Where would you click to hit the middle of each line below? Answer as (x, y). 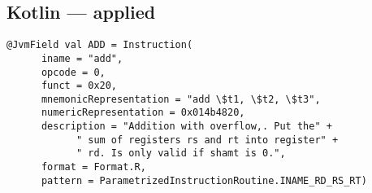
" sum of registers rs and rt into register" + (207, 140)
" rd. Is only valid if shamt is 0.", (181, 154)
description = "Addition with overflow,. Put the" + (186, 127)
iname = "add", (82, 58)
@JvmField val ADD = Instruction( (100, 45)
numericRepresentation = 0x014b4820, (143, 113)
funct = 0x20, (79, 86)
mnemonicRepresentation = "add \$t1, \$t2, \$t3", (181, 99)
